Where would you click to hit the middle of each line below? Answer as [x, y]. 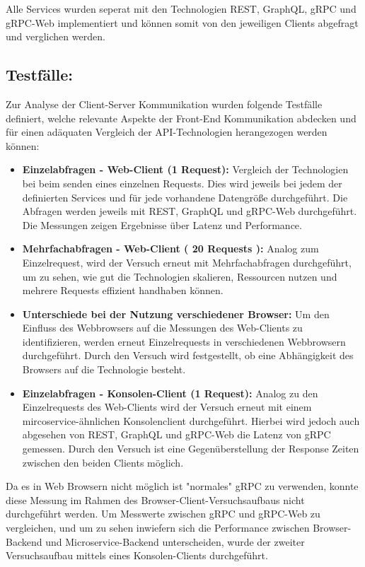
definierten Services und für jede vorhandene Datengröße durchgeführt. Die [185, 197]
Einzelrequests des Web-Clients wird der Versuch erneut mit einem [167, 407]
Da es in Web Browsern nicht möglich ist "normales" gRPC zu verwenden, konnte [182, 486]
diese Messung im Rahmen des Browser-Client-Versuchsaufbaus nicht [155, 499]
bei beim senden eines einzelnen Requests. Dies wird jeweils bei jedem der [182, 183]
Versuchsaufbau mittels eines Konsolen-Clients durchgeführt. [137, 555]
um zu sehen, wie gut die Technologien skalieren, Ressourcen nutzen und [180, 276]
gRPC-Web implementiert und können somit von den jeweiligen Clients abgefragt [182, 22]
